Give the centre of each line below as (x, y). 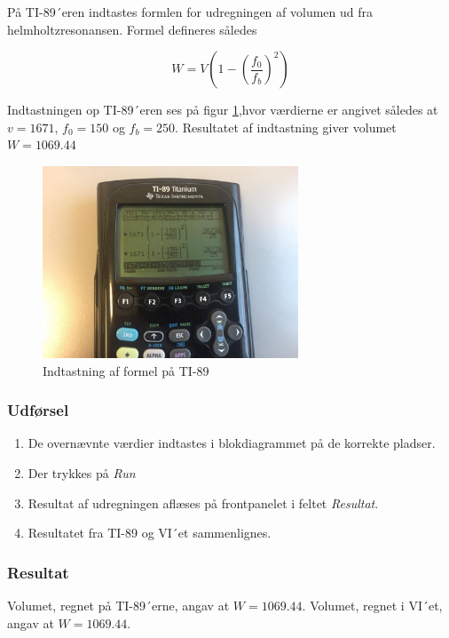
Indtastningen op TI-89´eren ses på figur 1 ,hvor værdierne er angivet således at (223, 110)
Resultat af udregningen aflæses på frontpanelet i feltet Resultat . (203, 502)
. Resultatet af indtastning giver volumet (286, 127)
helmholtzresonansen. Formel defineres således (132, 29)
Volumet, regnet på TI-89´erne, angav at (118, 605)
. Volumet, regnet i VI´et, (372, 605)
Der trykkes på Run (82, 472)
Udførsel (38, 410)
